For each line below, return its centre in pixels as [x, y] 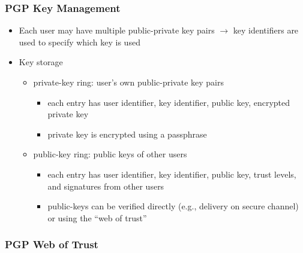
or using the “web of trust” [97, 217]
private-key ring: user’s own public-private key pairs [128, 82]
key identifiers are [266, 30]
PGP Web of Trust [52, 244]
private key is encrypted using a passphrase [127, 134]
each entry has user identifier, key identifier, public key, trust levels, [172, 174]
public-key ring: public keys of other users [110, 154]
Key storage [41, 62]
